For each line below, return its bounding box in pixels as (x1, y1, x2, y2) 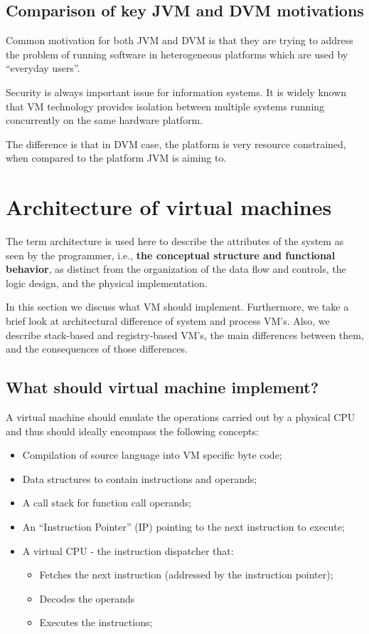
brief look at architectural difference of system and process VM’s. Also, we (6, 313, 330, 328)
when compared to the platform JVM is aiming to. (6, 150, 227, 165)
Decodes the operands (39, 591, 135, 606)
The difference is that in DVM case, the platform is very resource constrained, (6, 136, 346, 151)
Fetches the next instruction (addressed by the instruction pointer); (39, 567, 333, 582)
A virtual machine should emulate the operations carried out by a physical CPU (6, 410, 355, 425)
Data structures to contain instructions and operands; (22, 471, 257, 486)
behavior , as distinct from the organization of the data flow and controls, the (6, 261, 346, 276)
